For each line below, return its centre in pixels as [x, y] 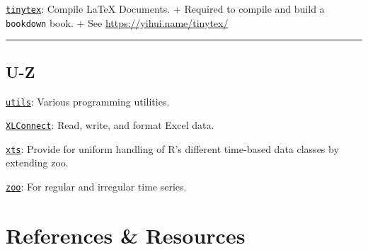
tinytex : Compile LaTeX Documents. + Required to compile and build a [165, 8]
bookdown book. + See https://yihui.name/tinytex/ [117, 22]
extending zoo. [37, 163]
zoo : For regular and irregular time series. [96, 187]
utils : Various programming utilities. [88, 101]
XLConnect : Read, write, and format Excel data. [110, 125]
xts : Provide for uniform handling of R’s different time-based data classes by [172, 148]
